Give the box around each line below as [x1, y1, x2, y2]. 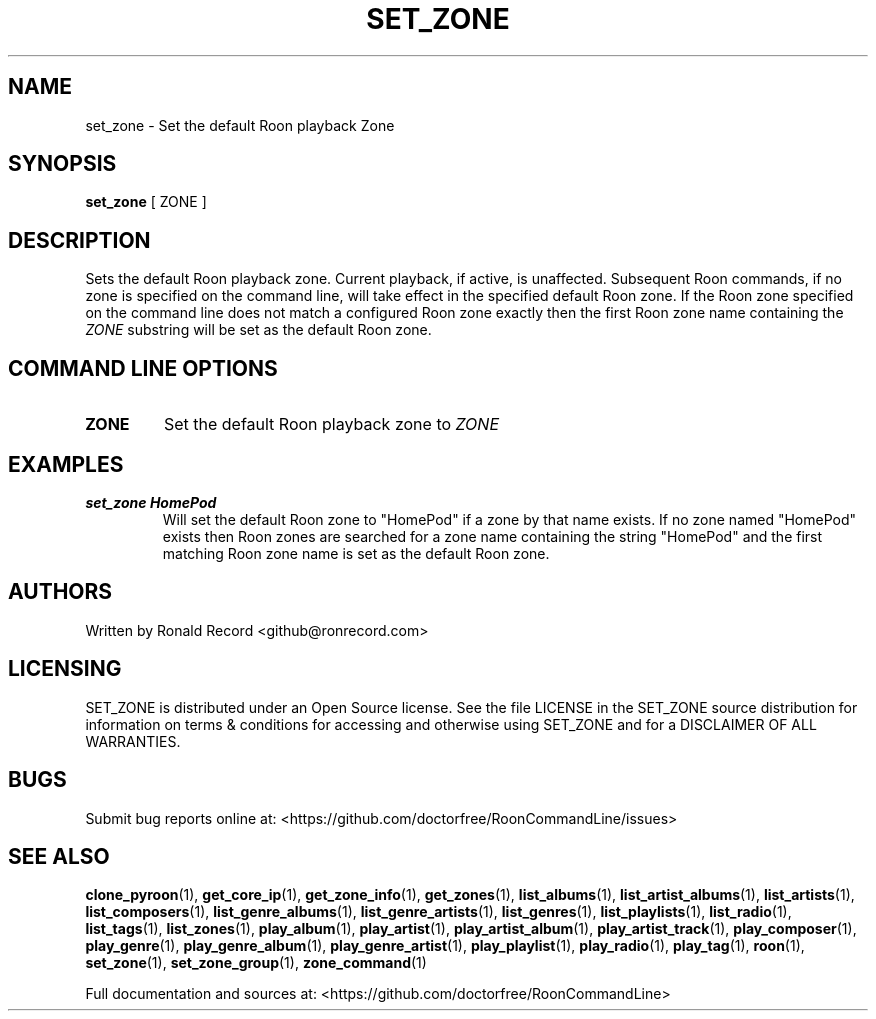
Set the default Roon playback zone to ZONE [163, 414, 499, 435]
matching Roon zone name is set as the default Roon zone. [162, 544, 550, 562]
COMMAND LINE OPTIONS [8, 355, 278, 381]
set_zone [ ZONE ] [85, 193, 207, 211]
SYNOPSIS [8, 151, 117, 177]
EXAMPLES [8, 451, 124, 477]
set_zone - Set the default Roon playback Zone [85, 116, 395, 134]
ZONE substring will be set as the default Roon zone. [85, 321, 432, 339]
